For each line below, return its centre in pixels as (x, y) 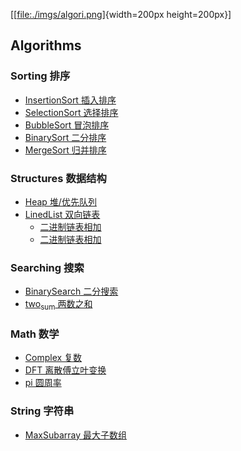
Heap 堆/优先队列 (60, 201)
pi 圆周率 (43, 383)
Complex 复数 (53, 358)
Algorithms (46, 45)
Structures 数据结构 (58, 178)
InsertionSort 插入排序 (70, 100)
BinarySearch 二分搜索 (71, 291)
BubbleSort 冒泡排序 (67, 125)
